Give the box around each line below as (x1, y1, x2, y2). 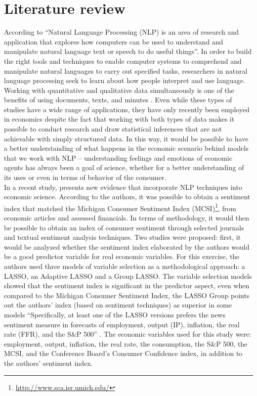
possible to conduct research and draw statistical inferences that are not (4, 124, 222, 134)
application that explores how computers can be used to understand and (4, 36, 223, 46)
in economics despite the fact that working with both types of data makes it (4, 114, 235, 124)
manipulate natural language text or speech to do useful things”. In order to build (4, 46, 252, 56)
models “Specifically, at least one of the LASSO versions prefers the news (4, 309, 225, 319)
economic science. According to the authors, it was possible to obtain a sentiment (4, 191, 251, 202)
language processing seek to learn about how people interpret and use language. (4, 75, 246, 86)
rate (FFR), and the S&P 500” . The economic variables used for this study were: (4, 329, 252, 339)
